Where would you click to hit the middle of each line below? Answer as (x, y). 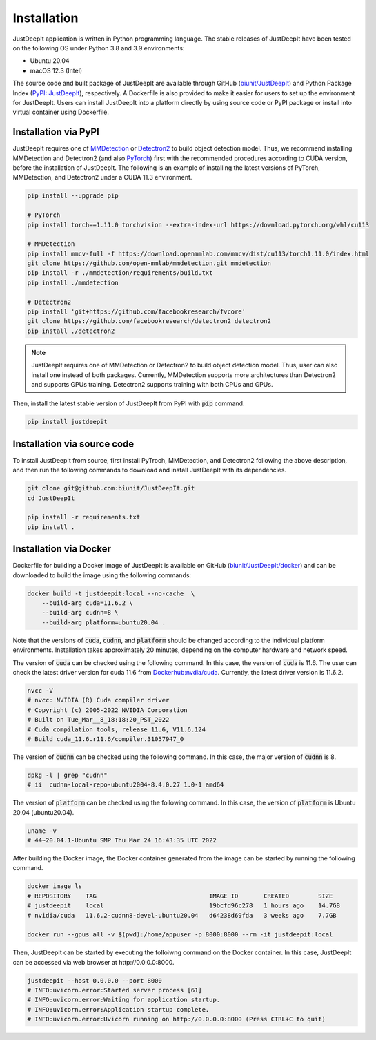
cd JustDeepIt (51, 498)
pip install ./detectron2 (71, 331)
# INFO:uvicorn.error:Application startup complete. (118, 1009)
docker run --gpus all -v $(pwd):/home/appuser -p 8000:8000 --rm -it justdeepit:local (180, 935)
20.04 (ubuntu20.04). (43, 812)
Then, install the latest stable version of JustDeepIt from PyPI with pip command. (129, 403)
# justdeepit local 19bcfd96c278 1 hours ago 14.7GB (184, 906)
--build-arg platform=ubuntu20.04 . (103, 622)
